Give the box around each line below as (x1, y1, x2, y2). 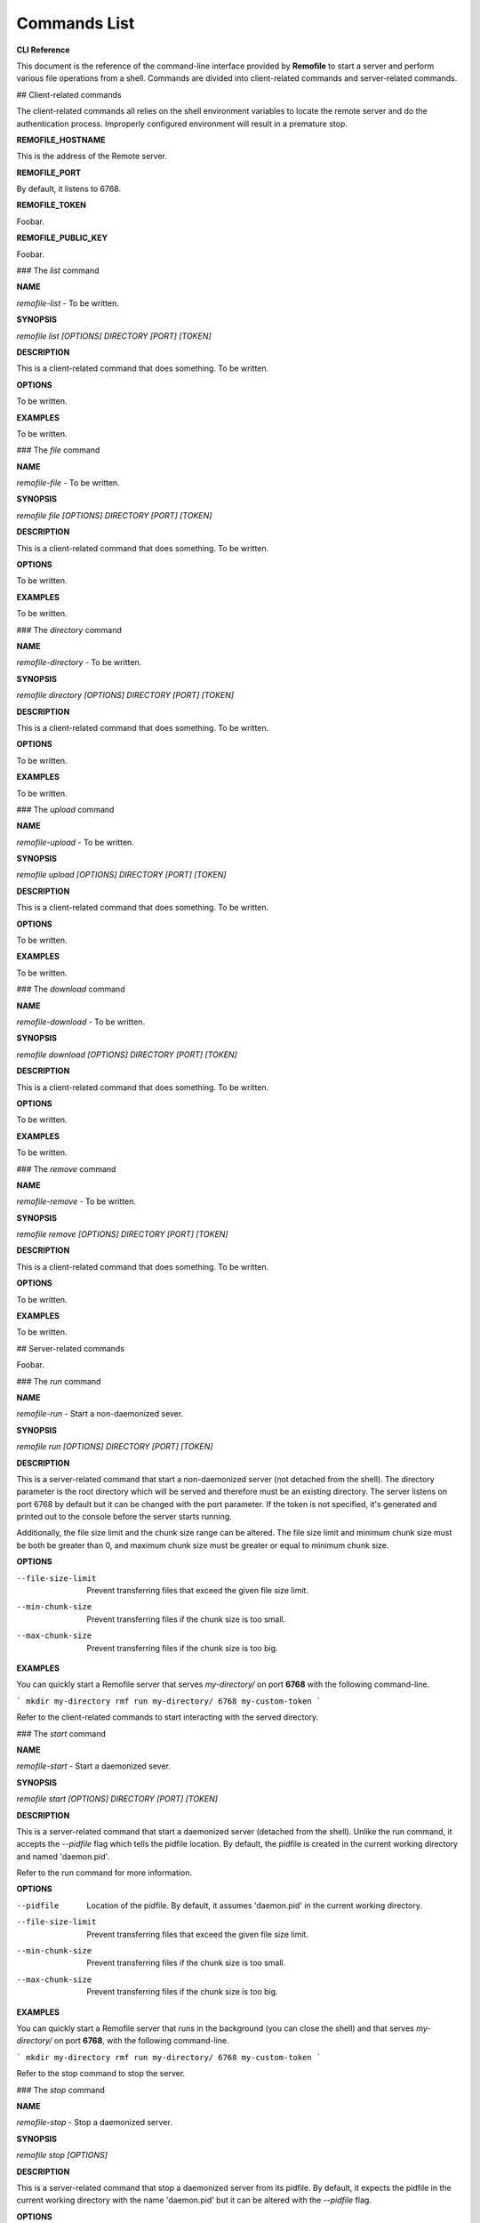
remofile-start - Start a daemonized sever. (16, 1761, 172, 1771)
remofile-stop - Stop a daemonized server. (16, 2117, 172, 2128)
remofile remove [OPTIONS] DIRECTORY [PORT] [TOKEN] (16, 1229, 228, 1240)
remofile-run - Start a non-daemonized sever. (16, 1408, 184, 1419)
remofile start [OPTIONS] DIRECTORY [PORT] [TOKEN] (16, 1794, 218, 1804)
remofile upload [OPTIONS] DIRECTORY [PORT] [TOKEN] (16, 870, 227, 880)
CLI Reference (16, 44, 70, 55)
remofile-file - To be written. (16, 478, 120, 488)
